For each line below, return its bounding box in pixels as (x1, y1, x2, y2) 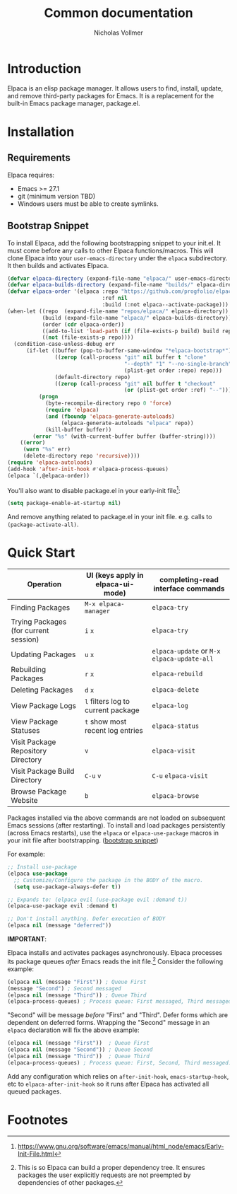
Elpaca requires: (7, 170, 55, 179)
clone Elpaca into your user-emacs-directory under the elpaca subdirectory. (7, 253, 228, 262)
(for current (11, 626, 49, 636)
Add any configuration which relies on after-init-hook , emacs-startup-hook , (7, 1072, 229, 1080)
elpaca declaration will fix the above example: (7, 1026, 140, 1034)
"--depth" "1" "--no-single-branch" (123, 360, 232, 367)
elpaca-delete (151, 686, 200, 694)
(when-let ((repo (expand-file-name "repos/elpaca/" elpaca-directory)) (7, 308, 229, 315)
